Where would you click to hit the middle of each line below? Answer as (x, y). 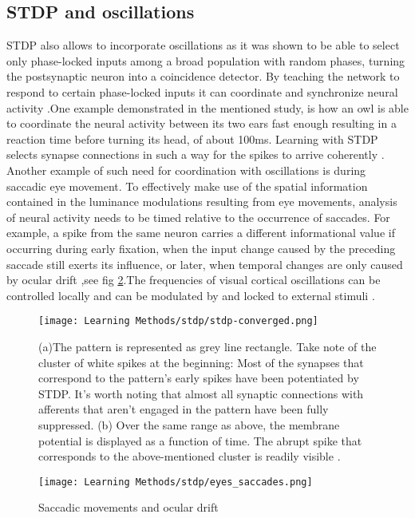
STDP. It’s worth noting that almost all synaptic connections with (201, 393)
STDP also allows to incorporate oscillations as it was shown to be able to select (203, 45)
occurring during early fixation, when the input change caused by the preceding (201, 248)
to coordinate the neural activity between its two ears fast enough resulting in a (202, 123)
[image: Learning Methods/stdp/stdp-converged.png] (178, 321)
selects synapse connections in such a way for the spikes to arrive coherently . (196, 154)
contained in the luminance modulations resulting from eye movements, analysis (202, 202)
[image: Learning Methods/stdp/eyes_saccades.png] (176, 482)
